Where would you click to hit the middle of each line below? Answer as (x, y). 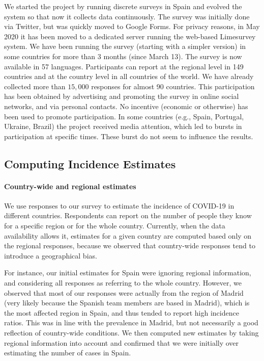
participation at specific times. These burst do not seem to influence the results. (129, 136)
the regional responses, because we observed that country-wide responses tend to (130, 246)
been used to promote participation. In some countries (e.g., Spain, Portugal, (124, 116)
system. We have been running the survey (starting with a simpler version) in (125, 46)
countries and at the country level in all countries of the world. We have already (129, 76)
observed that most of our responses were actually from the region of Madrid (124, 292)
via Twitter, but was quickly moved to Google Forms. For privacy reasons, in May (132, 26)
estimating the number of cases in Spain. (68, 353)
